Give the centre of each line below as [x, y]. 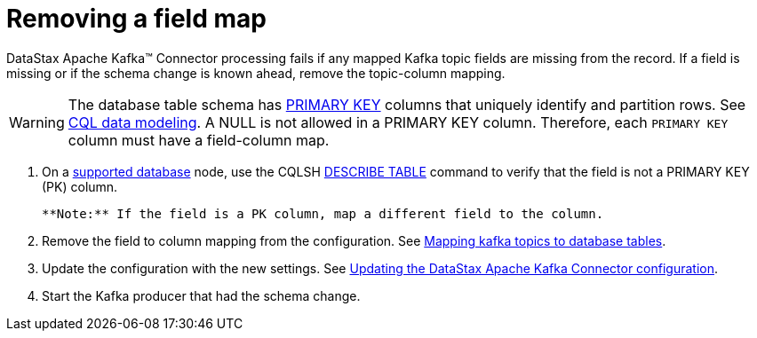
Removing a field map [136, 19]
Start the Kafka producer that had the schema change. [201, 295]
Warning [37, 122]
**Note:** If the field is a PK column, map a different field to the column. [323, 213]
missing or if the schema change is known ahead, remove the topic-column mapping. [256, 73]
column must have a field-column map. [199, 140]
